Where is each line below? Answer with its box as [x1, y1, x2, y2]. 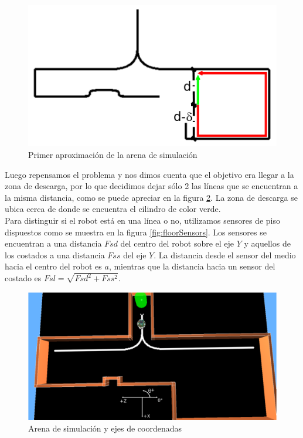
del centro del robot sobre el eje [120, 237, 234, 250]
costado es [5, 272, 42, 284]
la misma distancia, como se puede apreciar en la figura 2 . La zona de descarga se [5, 191, 298, 203]
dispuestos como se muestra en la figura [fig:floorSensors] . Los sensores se [5, 225, 267, 238]
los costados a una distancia [5, 248, 105, 261]
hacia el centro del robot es [5, 260, 102, 272]
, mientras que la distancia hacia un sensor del [108, 260, 275, 272]
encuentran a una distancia [5, 237, 102, 250]
